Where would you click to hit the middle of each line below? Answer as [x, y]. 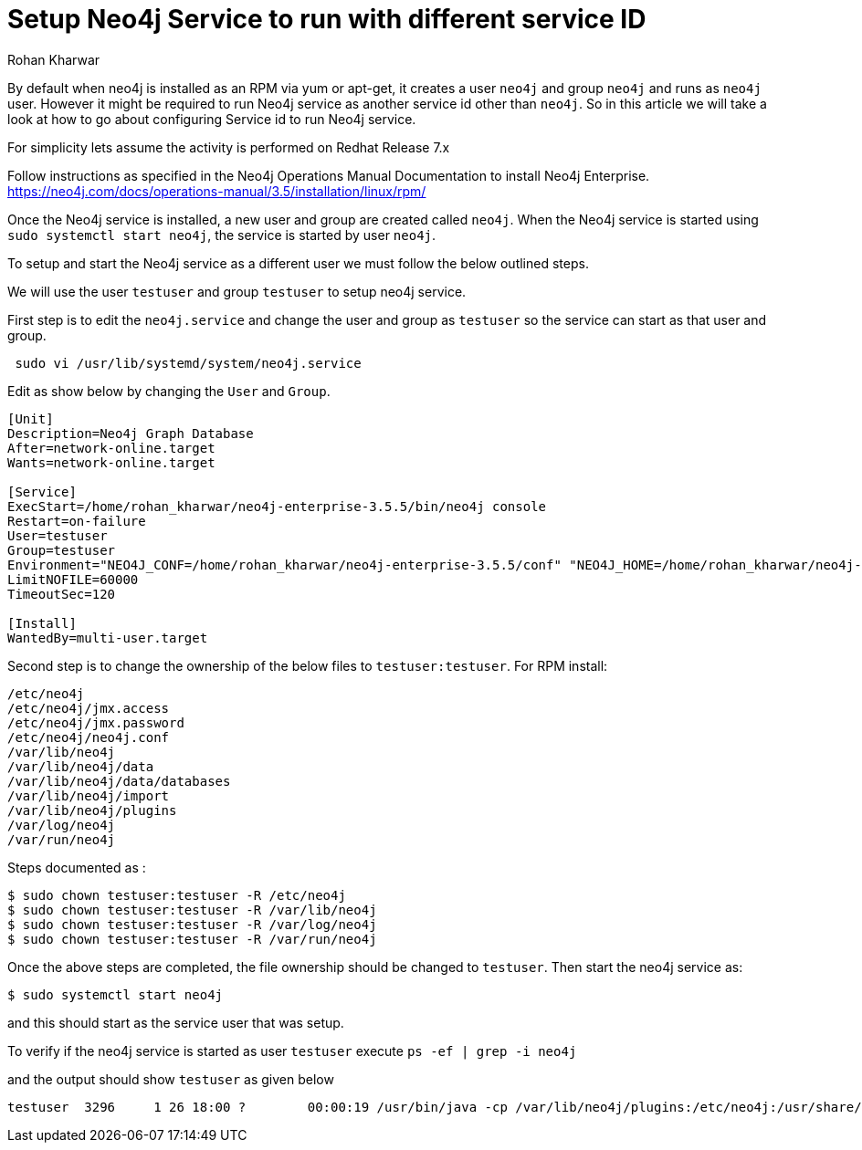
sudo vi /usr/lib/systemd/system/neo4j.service [188, 363]
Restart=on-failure [77, 521]
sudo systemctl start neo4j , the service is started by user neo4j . [222, 235]
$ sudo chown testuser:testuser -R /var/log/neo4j [192, 924]
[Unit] [31, 418]
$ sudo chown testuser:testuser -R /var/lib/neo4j [192, 910]
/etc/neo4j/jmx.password [96, 722]
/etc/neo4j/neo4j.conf [89, 737]
